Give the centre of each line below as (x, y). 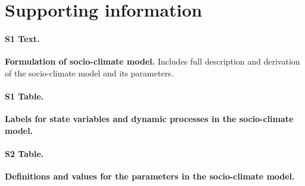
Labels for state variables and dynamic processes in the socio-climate (149, 119)
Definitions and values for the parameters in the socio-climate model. (150, 176)
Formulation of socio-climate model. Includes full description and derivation (152, 61)
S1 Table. (24, 96)
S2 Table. (24, 153)
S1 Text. (22, 38)
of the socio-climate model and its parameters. (89, 73)
